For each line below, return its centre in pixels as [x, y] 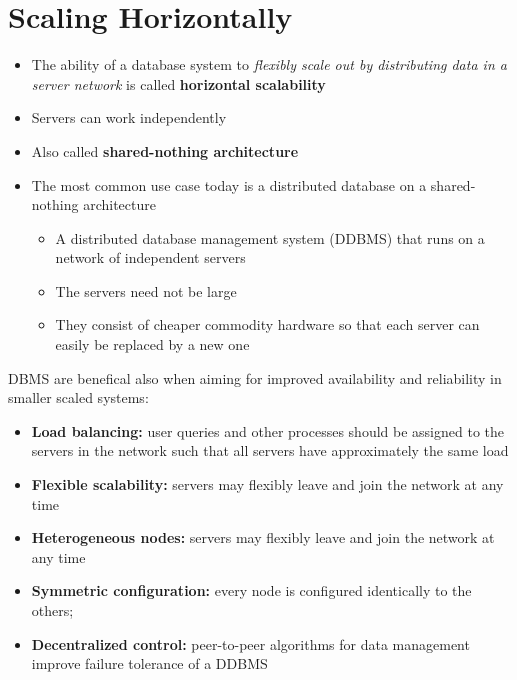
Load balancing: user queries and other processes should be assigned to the [268, 430]
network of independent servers [150, 257]
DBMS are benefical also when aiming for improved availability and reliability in [255, 377]
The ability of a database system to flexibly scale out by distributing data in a [269, 64]
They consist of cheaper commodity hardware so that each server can [267, 324]
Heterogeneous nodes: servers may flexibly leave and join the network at [263, 537]
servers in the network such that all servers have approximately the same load [270, 450]
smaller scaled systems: [78, 397]
